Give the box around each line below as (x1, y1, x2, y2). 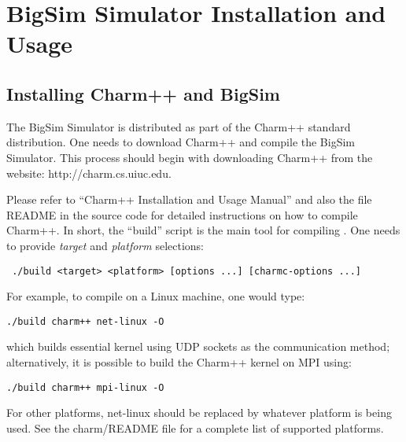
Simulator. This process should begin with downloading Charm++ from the (6, 149, 373, 165)
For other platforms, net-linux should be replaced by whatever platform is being (6, 404, 392, 421)
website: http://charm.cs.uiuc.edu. (6, 164, 172, 181)
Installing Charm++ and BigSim (6, 81, 280, 105)
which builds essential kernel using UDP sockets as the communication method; (6, 338, 390, 355)
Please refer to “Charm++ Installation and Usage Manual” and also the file (6, 191, 372, 208)
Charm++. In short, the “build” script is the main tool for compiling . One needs (6, 222, 400, 238)
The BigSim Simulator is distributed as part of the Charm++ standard (6, 118, 351, 134)
